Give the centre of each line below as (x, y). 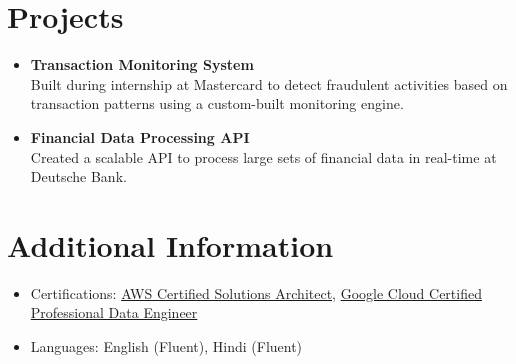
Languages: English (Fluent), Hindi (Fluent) (166, 346)
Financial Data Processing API (140, 136)
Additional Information (170, 244)
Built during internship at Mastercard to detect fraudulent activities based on (269, 83)
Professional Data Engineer (114, 312)
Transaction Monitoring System (142, 64)
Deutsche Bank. (78, 176)
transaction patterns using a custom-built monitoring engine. (217, 103)
